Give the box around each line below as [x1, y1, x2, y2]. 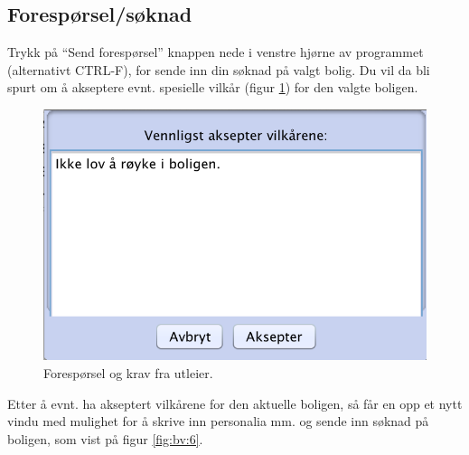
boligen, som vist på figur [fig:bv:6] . [7, 429, 203, 448]
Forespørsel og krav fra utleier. [43, 363, 213, 382]
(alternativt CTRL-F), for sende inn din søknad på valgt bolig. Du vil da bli [7, 60, 430, 79]
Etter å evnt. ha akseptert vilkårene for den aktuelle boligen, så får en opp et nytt [7, 393, 463, 412]
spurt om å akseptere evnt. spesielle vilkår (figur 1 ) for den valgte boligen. [7, 78, 418, 97]
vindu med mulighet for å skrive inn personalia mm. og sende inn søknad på [7, 412, 429, 431]
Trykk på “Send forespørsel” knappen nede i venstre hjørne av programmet [7, 43, 424, 62]
